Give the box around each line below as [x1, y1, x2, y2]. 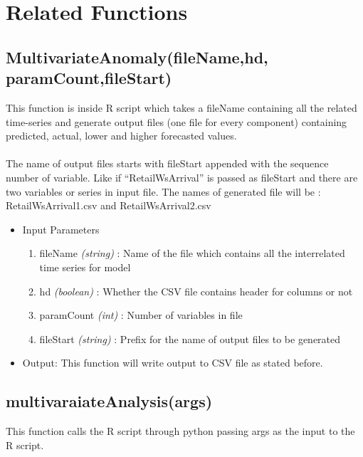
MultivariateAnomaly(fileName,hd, [6, 46, 268, 68]
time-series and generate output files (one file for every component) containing [6, 114, 347, 129]
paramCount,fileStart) [6, 67, 172, 89]
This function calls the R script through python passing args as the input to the [6, 424, 355, 438]
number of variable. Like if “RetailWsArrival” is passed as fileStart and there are [6, 169, 358, 184]
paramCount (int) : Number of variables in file [39, 308, 243, 322]
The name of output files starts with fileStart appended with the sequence [6, 156, 329, 171]
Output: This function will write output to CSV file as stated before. [22, 355, 323, 370]
